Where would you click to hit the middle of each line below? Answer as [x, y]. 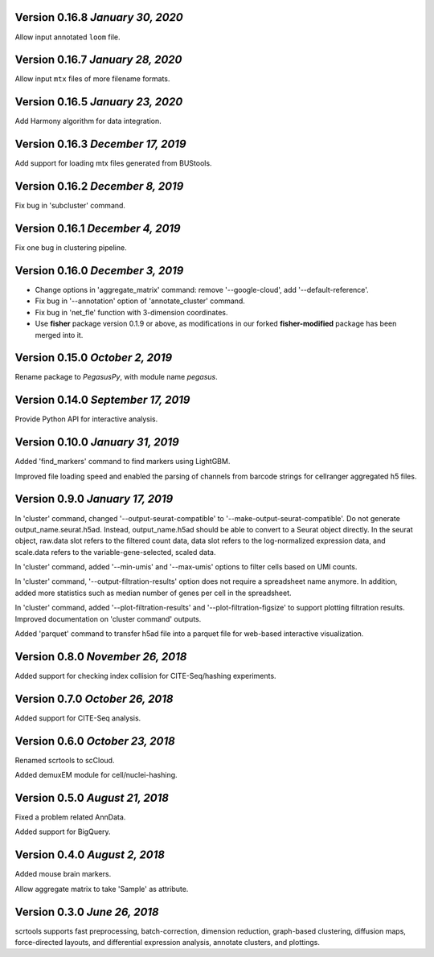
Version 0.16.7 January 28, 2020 [98, 60]
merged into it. [59, 335]
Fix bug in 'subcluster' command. [70, 206]
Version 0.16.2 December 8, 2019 [99, 186]
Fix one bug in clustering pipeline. [71, 248]
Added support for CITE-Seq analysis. [78, 718]
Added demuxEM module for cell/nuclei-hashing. [96, 775]
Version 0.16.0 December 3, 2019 [99, 271]
